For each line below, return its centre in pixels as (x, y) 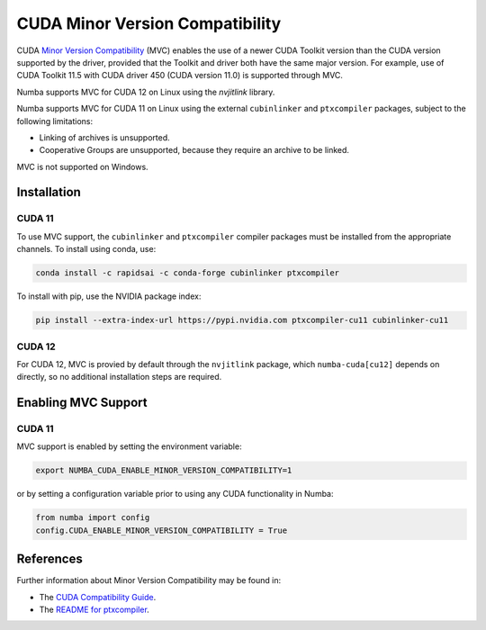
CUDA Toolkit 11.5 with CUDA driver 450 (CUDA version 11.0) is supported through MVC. (180, 76)
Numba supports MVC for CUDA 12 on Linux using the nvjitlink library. (146, 92)
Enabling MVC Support (82, 403)
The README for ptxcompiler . (94, 610)
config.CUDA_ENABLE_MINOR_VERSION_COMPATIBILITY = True (162, 530)
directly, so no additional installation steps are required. (119, 377)
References (49, 559)
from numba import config (93, 518)
